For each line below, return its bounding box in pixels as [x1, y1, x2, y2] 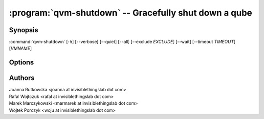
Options [9, 59, 34, 67]
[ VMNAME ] [9, 45, 32, 51]
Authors [9, 74, 35, 82]
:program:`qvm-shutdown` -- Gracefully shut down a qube [9, 7, 252, 18]
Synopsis [9, 26, 39, 34]
